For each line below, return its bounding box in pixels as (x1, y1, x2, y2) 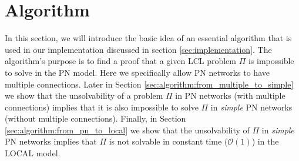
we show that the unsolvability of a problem (5, 89, 163, 102)
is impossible (248, 55, 294, 67)
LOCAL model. (5, 147, 61, 159)
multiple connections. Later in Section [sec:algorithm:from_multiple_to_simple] (5, 78, 294, 90)
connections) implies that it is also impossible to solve (5, 100, 199, 113)
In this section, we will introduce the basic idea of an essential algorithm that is (5, 32, 292, 44)
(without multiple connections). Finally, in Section (5, 112, 186, 125)
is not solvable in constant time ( (109, 135, 228, 147)
